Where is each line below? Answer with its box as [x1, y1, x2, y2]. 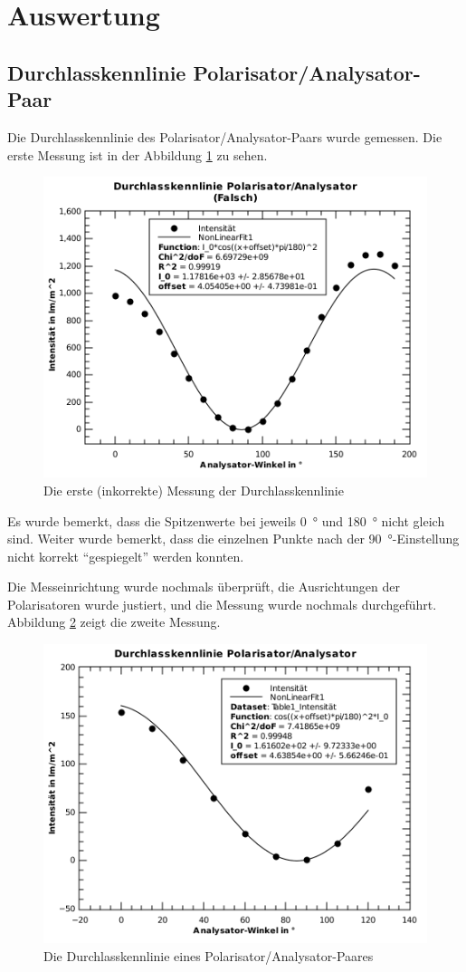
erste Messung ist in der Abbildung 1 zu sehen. [7, 145, 268, 164]
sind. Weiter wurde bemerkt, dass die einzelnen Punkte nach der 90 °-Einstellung [7, 529, 460, 548]
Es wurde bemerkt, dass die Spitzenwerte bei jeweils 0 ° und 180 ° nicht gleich [7, 511, 445, 530]
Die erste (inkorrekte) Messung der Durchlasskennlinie [43, 480, 344, 499]
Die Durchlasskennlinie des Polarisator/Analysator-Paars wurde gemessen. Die [7, 127, 442, 146]
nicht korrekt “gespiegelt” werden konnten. [7, 546, 244, 565]
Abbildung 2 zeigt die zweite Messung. [7, 612, 221, 631]
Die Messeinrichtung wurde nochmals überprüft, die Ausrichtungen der [7, 577, 400, 596]
